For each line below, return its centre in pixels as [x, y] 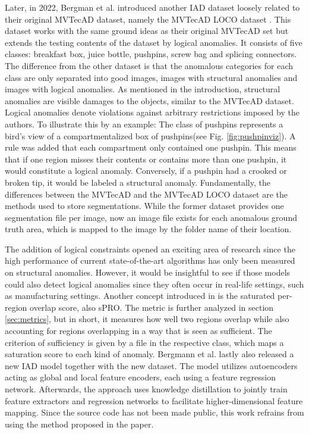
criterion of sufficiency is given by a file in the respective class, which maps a [144, 342]
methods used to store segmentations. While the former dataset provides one [144, 206]
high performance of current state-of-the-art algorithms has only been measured [150, 260]
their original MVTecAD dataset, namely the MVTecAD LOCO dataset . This [148, 19]
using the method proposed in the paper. [79, 424]
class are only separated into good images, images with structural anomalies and [151, 77]
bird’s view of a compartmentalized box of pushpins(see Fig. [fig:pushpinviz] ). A [150, 135]
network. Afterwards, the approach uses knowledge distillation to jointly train [146, 389]
